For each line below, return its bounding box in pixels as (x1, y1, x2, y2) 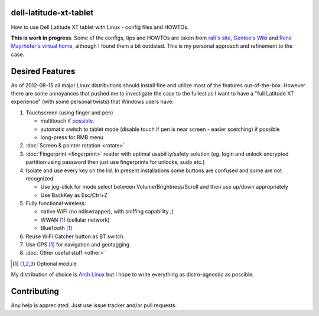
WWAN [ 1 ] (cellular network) (40, 216, 110, 223)
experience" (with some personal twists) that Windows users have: (11, 98, 174, 106)
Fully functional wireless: (25, 200, 86, 207)
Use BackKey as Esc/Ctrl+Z (40, 192, 108, 199)
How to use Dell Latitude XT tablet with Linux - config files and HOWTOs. (11, 24, 189, 31)
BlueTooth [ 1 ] (40, 225, 73, 232)
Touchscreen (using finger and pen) (25, 109, 113, 116)
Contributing (11, 287, 59, 296)
